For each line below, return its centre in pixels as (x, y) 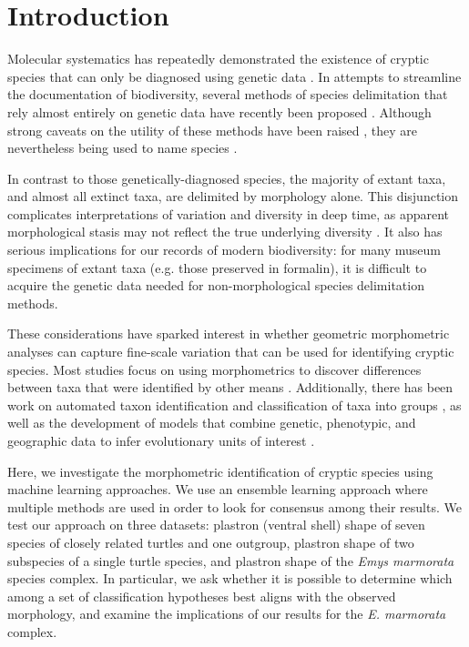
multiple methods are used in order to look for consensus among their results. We (234, 506)
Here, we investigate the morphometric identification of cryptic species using (220, 471)
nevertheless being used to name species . (122, 148)
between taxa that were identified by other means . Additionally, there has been (230, 387)
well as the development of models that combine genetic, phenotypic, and (212, 423)
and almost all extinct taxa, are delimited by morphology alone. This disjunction (233, 196)
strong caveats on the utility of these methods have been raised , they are (213, 130)
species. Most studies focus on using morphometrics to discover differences (214, 369)
